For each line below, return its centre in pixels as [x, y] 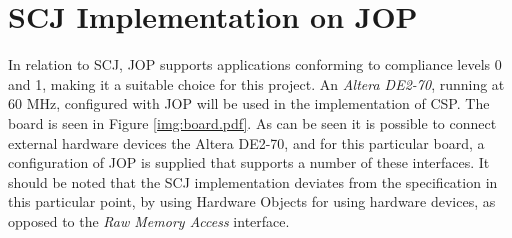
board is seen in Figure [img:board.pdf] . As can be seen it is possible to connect [252, 122]
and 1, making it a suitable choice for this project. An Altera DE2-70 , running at [256, 83]
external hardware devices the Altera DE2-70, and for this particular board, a [246, 142]
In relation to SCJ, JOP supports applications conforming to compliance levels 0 [255, 64]
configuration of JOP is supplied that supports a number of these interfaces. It [249, 162]
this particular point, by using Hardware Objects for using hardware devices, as [252, 201]
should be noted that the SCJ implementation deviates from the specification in [253, 181]
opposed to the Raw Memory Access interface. [149, 220]
